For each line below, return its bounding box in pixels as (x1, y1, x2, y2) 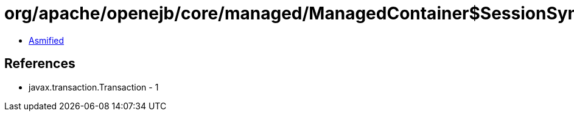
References (4, 56, 75, 72)
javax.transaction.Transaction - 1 (29, 81, 159, 92)
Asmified (29, 35, 65, 46)
